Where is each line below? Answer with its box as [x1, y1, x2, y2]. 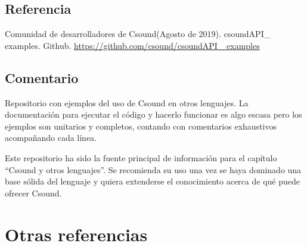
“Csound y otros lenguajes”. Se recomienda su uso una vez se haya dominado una [5, 163, 302, 176]
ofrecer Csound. [5, 186, 62, 199]
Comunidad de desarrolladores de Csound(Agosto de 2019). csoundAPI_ [5, 27, 271, 40]
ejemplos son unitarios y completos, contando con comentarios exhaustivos [5, 119, 277, 132]
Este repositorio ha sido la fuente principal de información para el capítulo [5, 151, 277, 164]
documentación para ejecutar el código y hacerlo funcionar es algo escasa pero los [5, 108, 302, 121]
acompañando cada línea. [5, 131, 97, 144]
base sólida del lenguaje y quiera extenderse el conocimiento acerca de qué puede [5, 175, 300, 187]
